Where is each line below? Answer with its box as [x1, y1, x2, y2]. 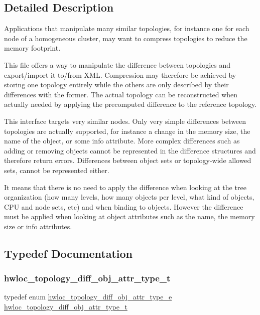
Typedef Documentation [4, 245, 133, 261]
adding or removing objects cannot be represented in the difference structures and [4, 145, 256, 155]
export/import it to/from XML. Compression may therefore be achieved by [4, 69, 236, 80]
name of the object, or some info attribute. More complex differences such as [4, 135, 240, 146]
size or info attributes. [4, 221, 72, 231]
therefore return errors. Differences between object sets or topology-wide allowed [4, 155, 251, 166]
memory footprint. [4, 43, 61, 53]
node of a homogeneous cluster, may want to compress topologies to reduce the [4, 33, 247, 43]
